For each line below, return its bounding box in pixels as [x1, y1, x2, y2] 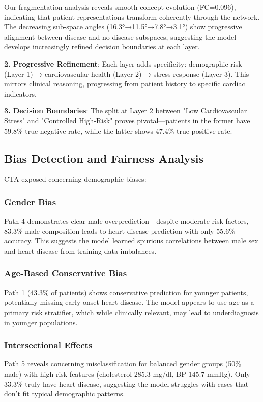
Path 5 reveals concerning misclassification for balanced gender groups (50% [4, 358, 241, 369]
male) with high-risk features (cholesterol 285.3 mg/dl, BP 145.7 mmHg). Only [4, 368, 250, 379]
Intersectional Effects [4, 338, 93, 351]
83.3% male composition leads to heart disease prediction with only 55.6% [4, 225, 235, 236]
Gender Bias [4, 195, 56, 208]
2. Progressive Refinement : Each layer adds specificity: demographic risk [4, 58, 242, 69]
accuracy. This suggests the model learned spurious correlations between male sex [4, 235, 258, 246]
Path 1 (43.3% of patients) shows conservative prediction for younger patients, [4, 287, 248, 297]
